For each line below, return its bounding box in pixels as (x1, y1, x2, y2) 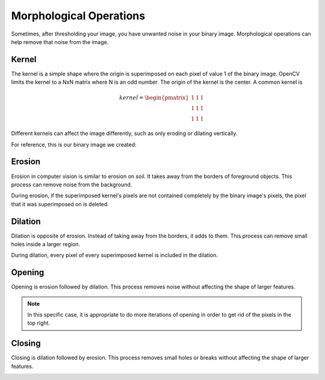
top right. (27, 320, 51, 327)
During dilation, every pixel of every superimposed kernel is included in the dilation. (11, 252, 218, 259)
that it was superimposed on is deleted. (11, 200, 110, 207)
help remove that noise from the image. (11, 38, 109, 45)
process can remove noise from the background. (11, 181, 132, 188)
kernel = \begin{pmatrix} (119, 94, 190, 101)
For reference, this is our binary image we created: (11, 141, 137, 148)
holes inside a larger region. (11, 240, 81, 247)
